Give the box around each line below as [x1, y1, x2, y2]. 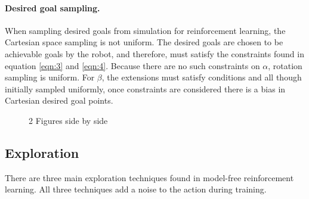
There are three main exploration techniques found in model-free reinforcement [5, 171, 294, 184]
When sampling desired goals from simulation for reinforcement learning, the [5, 24, 286, 36]
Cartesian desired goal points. [5, 94, 113, 107]
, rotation [268, 59, 302, 71]
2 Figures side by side [29, 114, 108, 126]
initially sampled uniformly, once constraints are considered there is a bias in [5, 82, 286, 95]
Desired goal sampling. [5, 1, 100, 14]
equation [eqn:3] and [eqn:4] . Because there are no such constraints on [5, 59, 260, 71]
